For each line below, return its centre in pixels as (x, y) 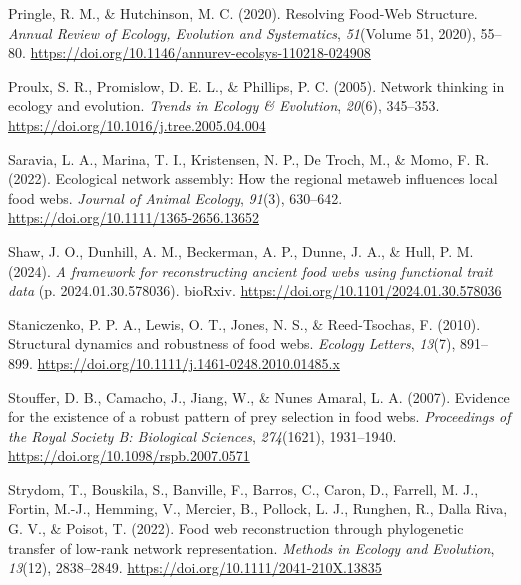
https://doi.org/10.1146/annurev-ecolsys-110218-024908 (200, 52)
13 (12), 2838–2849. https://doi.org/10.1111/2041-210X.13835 (195, 567)
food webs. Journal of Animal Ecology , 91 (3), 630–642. (175, 197)
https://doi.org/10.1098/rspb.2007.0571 (129, 455)
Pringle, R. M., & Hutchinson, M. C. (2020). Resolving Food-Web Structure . (243, 13)
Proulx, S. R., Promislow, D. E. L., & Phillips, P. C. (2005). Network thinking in (256, 85)
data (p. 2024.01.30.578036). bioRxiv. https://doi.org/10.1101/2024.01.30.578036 (255, 290)
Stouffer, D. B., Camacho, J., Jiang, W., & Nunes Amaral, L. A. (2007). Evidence (259, 396)
